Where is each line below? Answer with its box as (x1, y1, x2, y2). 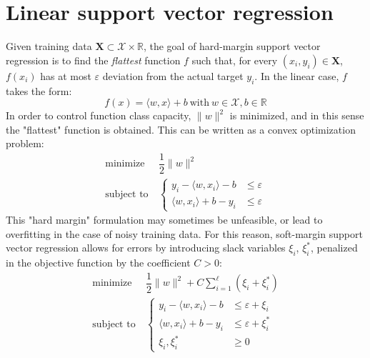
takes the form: (6, 83, 72, 98)
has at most (40, 68, 91, 83)
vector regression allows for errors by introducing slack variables (6, 240, 286, 255)
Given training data (6, 39, 92, 54)
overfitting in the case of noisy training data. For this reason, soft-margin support (6, 226, 363, 241)
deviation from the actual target (102, 68, 244, 83)
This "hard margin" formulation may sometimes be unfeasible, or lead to (6, 212, 323, 227)
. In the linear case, (254, 68, 339, 83)
